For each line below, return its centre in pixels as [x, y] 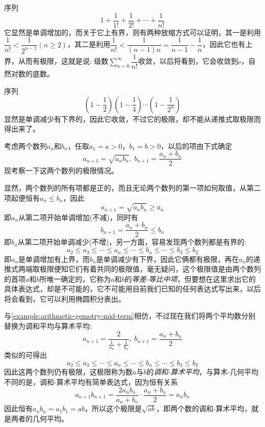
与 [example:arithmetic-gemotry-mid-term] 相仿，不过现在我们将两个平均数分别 [130, 316]
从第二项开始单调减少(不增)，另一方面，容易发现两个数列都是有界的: [132, 242]
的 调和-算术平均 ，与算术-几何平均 [203, 372]
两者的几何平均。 [39, 418]
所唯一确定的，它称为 [75, 278]
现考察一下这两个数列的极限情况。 [61, 170]
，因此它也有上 [228, 44]
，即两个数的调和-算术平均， [204, 408]
